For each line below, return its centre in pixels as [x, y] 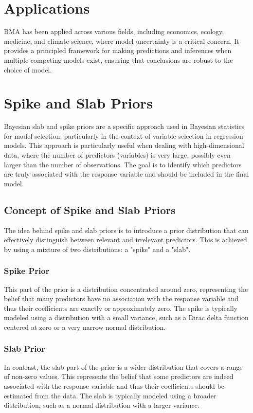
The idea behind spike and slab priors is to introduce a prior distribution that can [126, 230]
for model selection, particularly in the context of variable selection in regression [124, 135]
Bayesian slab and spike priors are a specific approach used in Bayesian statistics [124, 126]
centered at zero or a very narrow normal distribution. [85, 327]
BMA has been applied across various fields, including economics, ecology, [114, 31]
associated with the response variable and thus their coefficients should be [114, 386]
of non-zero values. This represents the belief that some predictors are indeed [119, 376]
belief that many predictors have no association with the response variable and [121, 298]
